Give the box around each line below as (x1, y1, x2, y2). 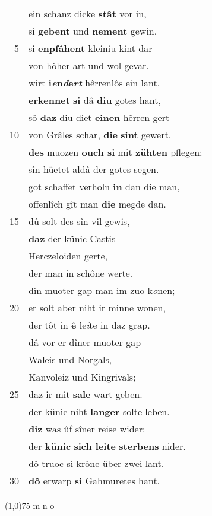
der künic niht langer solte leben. (29, 404, 170, 418)
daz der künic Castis (29, 231, 116, 245)
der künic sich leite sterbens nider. (29, 439, 186, 453)
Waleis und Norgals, (29, 353, 112, 366)
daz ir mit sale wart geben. (29, 387, 143, 401)
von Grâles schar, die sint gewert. (29, 128, 172, 141)
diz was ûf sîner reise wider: (29, 422, 145, 435)
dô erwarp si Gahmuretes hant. (29, 474, 160, 487)
